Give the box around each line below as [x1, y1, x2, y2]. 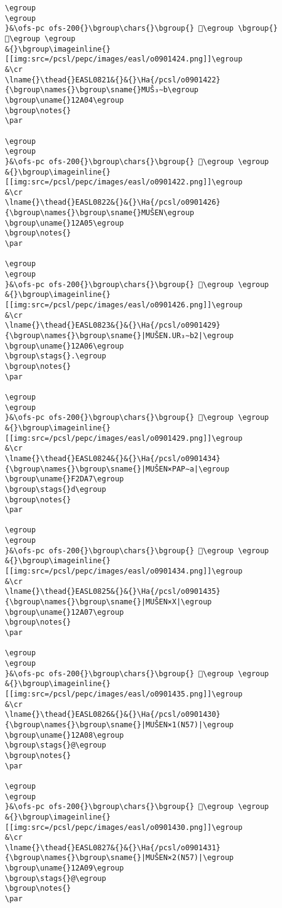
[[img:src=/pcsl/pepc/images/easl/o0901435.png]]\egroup [5, 689, 243, 698]
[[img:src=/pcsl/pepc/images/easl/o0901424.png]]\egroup [5, 55, 243, 64]
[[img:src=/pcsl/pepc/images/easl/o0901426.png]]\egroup [5, 301, 243, 310]
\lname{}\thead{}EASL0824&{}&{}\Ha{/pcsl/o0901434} [5, 454, 221, 463]
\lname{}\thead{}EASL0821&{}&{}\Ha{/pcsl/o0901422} [5, 75, 221, 84]
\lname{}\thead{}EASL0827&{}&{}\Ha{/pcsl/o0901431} [5, 843, 221, 852]
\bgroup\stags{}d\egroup [5, 484, 106, 494]
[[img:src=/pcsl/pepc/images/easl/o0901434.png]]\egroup [5, 567, 243, 576]
